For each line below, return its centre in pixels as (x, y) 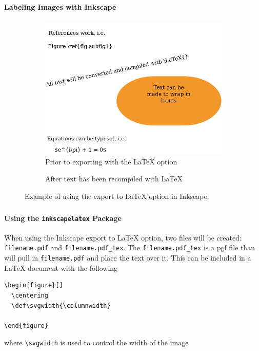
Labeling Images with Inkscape (60, 6)
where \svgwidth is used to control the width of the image (96, 343)
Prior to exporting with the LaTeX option (111, 161)
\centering (30, 295)
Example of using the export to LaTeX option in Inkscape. (117, 196)
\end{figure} (26, 326)
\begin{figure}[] (34, 285)
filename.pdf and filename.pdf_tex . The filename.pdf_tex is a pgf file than (129, 247)
